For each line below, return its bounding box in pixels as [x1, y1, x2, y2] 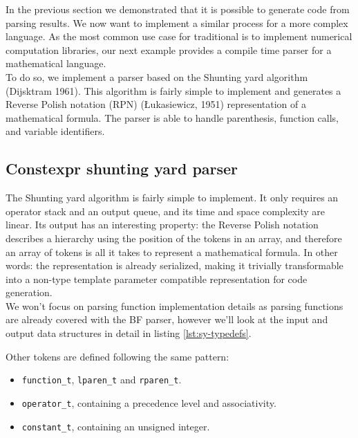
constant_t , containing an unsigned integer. [21, 419, 210, 433]
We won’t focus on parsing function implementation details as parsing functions [6, 298, 343, 313]
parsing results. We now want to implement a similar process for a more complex [6, 15, 348, 30]
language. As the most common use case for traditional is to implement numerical [6, 29, 352, 44]
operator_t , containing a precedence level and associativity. [21, 395, 276, 410]
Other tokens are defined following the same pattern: [6, 349, 229, 363]
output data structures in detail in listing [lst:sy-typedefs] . [6, 326, 252, 340]
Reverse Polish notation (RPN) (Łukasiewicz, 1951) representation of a [6, 97, 306, 111]
